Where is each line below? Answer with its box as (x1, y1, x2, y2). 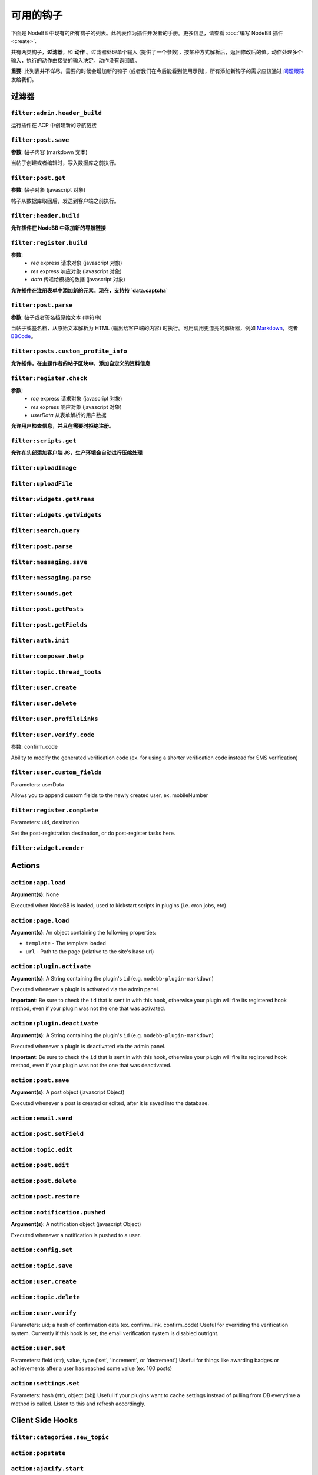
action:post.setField (11, 1130, 84, 1138)
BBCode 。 (11, 333, 37, 340)
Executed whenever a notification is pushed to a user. (11, 1231, 141, 1238)
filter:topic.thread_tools (11, 668, 102, 676)
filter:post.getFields (11, 621, 88, 628)
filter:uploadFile (11, 480, 73, 487)
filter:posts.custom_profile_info (11, 348, 128, 355)
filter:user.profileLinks (11, 715, 98, 723)
